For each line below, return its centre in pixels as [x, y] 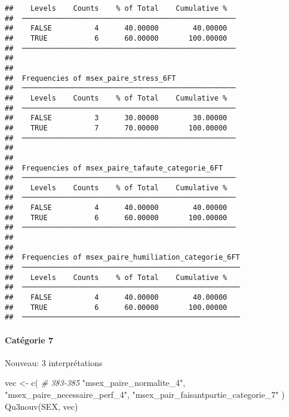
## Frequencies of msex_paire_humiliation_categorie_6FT [122, 258]
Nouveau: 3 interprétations [54, 362]
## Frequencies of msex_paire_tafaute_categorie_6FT [114, 168]
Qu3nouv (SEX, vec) [41, 406]
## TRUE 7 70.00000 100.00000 [116, 128]
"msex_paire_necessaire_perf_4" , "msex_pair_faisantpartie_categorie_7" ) [145, 394]
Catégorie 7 [29, 340]
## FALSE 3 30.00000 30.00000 [116, 118]
